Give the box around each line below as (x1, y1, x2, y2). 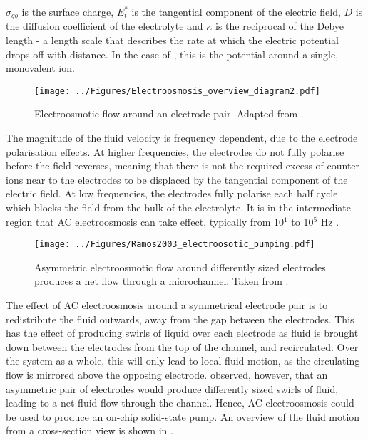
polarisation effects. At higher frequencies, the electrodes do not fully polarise (6, 144, 344, 159)
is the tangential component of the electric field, (131, 4, 341, 19)
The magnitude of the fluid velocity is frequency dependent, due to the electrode (6, 130, 358, 145)
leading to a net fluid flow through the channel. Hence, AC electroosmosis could (6, 395, 354, 410)
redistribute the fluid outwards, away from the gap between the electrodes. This (6, 311, 354, 326)
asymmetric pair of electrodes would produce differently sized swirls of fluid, (6, 381, 339, 396)
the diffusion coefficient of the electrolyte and (6, 19, 203, 33)
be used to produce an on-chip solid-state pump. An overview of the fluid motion (6, 409, 360, 424)
